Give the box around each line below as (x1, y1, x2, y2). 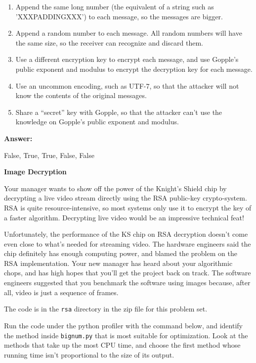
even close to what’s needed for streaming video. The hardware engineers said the (4, 238, 251, 249)
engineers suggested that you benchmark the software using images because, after (4, 277, 251, 288)
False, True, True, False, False (4, 150, 94, 160)
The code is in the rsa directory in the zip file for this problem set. (4, 304, 208, 314)
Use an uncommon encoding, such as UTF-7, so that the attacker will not (15, 80, 239, 91)
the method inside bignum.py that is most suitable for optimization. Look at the (4, 330, 248, 340)
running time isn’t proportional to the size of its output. (4, 349, 174, 360)
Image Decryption (4, 166, 67, 177)
